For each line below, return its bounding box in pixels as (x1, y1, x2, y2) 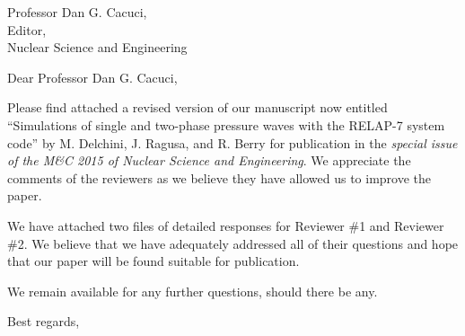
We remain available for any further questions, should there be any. (7, 281, 378, 300)
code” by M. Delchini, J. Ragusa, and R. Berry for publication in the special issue (7, 133, 458, 152)
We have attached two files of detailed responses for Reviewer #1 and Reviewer (7, 216, 444, 234)
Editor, (7, 20, 47, 39)
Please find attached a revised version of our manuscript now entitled (7, 98, 388, 117)
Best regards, (7, 312, 80, 331)
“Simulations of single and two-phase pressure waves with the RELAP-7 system (7, 115, 445, 134)
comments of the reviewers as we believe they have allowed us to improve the (7, 168, 432, 187)
